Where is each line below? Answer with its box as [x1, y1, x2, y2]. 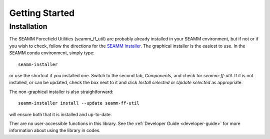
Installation [9, 22, 47, 31]
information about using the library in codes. [9, 128, 101, 134]
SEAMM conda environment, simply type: [9, 50, 95, 56]
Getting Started [9, 7, 75, 18]
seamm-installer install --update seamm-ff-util [18, 100, 139, 106]
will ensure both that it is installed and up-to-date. [9, 111, 112, 117]
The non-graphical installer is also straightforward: [9, 89, 113, 95]
